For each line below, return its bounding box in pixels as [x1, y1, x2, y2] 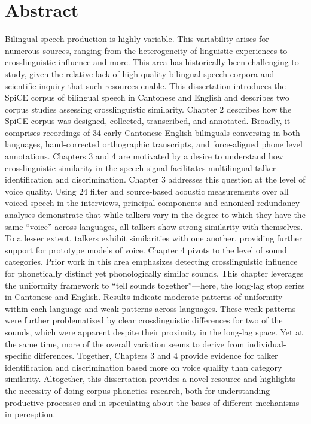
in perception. [5, 408, 56, 420]
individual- [246, 337, 286, 350]
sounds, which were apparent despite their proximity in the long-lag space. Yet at [5, 325, 303, 338]
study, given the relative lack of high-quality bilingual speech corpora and [5, 67, 275, 80]
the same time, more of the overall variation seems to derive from [5, 337, 245, 350]
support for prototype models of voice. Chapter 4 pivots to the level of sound [5, 243, 287, 256]
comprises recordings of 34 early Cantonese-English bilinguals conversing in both [5, 126, 300, 138]
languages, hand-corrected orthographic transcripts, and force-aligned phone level [5, 138, 303, 150]
